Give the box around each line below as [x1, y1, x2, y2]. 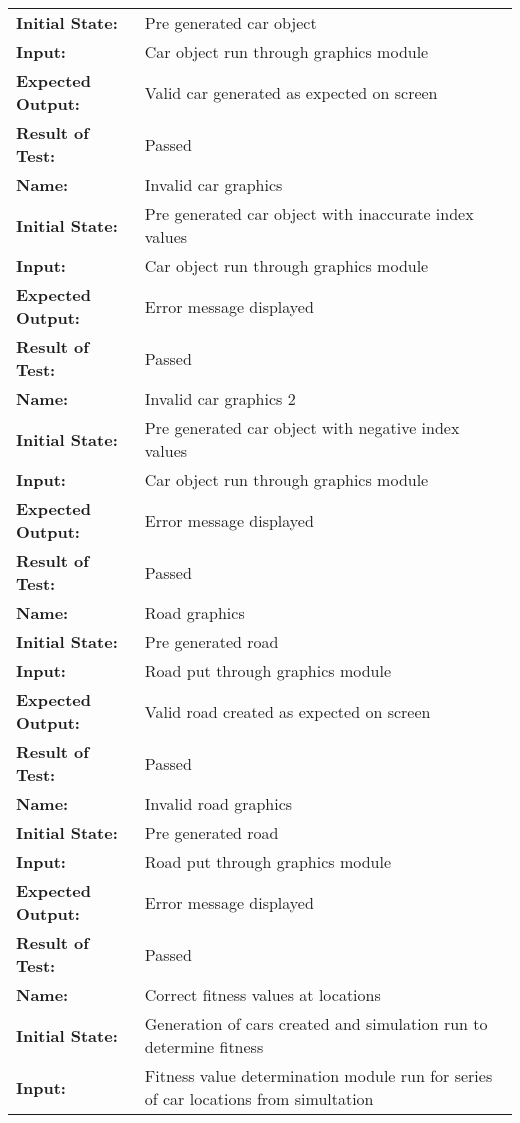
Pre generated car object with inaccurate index [144, 202, 474, 225]
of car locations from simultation [144, 1087, 374, 1110]
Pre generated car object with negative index [144, 416, 460, 439]
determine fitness [144, 1035, 264, 1058]
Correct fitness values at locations [144, 983, 381, 1006]
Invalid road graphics [144, 792, 293, 815]
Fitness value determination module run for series [144, 1064, 493, 1087]
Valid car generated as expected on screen [144, 80, 438, 104]
